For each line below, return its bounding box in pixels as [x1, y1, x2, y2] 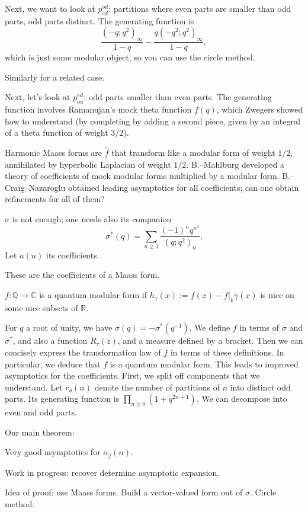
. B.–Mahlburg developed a [186, 158, 284, 170]
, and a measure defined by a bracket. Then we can [117, 334, 303, 347]
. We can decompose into [196, 392, 287, 405]
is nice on [260, 289, 294, 301]
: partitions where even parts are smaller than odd [108, 2, 291, 14]
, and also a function [12, 334, 88, 347]
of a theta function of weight [5, 126, 108, 139]
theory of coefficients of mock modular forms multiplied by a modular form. [5, 169, 280, 182]
